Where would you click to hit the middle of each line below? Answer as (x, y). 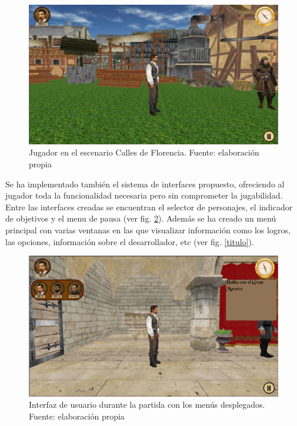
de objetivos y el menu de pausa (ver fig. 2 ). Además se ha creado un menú (141, 218)
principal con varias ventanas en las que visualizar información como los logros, (148, 230)
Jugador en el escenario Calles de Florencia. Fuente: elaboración (144, 152)
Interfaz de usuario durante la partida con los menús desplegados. (147, 404)
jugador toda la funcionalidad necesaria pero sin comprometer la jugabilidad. (144, 195)
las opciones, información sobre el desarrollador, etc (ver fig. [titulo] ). (130, 241)
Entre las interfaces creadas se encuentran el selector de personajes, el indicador (149, 207)
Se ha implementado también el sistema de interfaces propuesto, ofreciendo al (145, 184)
